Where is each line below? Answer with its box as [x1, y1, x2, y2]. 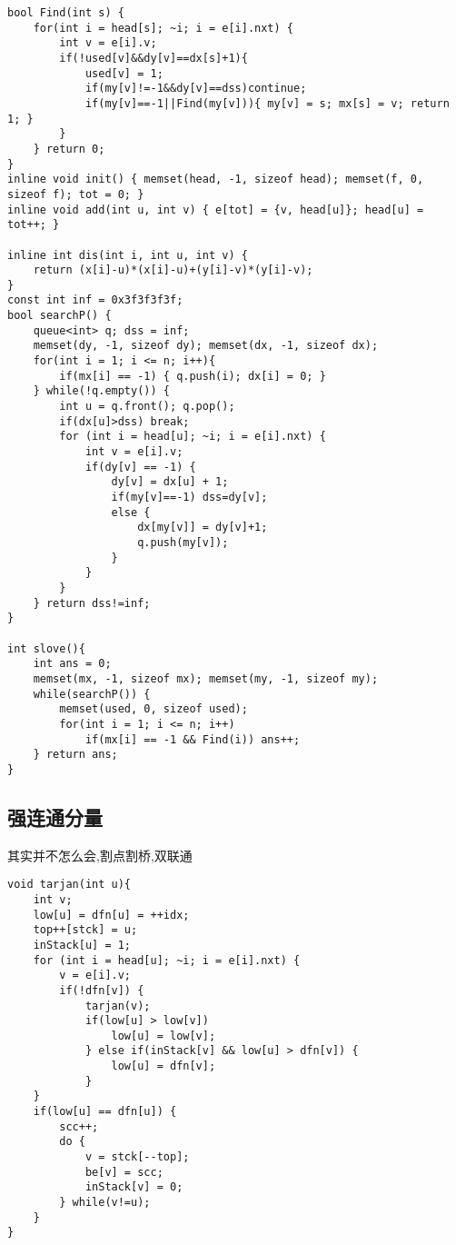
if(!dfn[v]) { [59, 983, 144, 997]
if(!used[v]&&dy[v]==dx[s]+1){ [59, 51, 248, 65]
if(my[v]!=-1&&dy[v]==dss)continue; [84, 82, 307, 95]
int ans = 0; [33, 657, 112, 671]
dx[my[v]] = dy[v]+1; [137, 521, 268, 534]
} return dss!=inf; [33, 596, 151, 610]
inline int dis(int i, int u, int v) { [7, 248, 248, 262]
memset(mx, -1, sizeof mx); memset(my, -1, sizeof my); [33, 672, 379, 685]
